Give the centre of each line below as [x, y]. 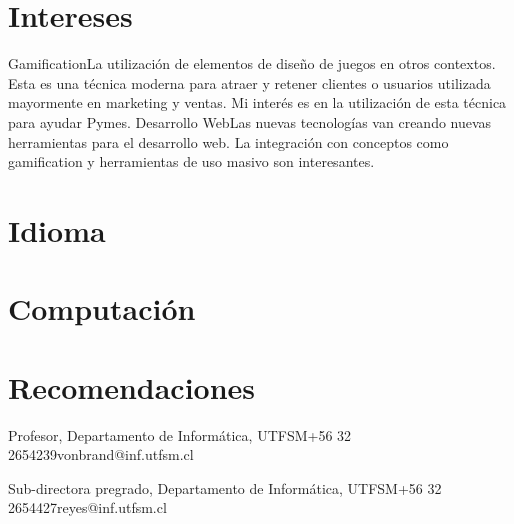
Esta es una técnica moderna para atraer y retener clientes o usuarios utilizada [249, 82]
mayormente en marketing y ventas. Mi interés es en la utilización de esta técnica [257, 102]
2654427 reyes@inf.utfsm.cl [87, 507]
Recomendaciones [132, 386]
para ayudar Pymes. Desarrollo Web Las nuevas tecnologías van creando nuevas [250, 121]
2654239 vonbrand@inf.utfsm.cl [101, 454]
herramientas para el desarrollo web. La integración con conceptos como [228, 141]
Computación [102, 308]
